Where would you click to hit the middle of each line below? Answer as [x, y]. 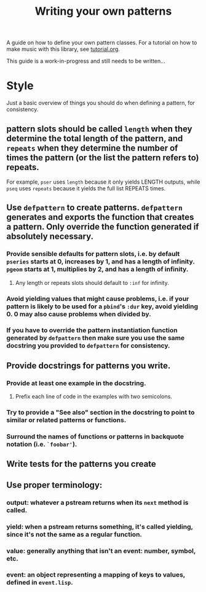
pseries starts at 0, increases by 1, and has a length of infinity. [101, 262]
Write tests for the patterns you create [81, 464]
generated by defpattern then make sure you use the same [96, 338]
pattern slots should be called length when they [99, 129]
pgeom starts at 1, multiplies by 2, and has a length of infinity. [97, 270]
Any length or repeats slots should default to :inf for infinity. [92, 282]
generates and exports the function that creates [100, 217]
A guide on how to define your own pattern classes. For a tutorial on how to [102, 43]
